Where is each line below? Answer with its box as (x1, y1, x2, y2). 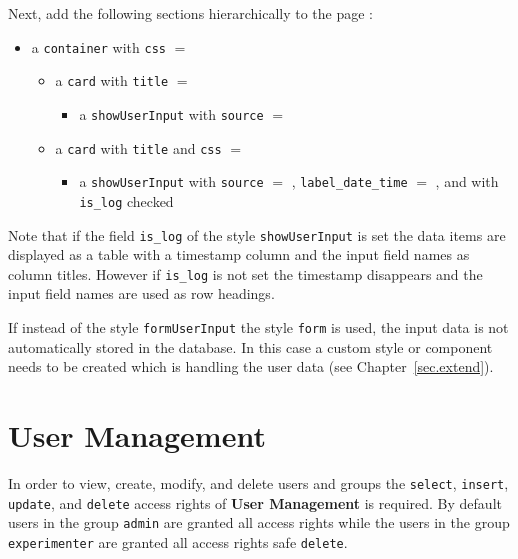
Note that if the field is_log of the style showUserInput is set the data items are (8, 224, 506, 245)
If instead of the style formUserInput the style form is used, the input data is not (8, 317, 509, 338)
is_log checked (79, 190, 174, 211)
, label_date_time (291, 171, 408, 192)
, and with (435, 171, 499, 192)
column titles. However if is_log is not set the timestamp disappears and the (8, 263, 483, 284)
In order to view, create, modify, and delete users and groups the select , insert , (8, 473, 509, 493)
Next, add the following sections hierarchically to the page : (8, 3, 374, 23)
